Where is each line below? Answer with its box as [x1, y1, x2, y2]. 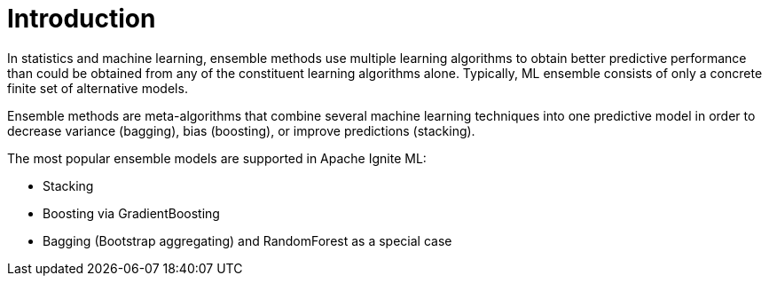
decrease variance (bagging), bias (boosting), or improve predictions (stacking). [7, 122, 475, 138]
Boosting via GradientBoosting [43, 205, 220, 221]
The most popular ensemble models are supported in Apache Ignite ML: [7, 150, 427, 166]
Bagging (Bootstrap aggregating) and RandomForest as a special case [43, 232, 452, 248]
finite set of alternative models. [7, 80, 188, 96]
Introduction [7, 4, 156, 34]
